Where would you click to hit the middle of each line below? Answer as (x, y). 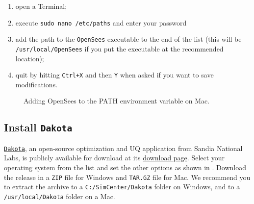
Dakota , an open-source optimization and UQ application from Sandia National (123, 148)
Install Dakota (38, 127)
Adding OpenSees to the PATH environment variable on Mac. (117, 101)
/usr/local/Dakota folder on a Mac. (60, 196)
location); (30, 58)
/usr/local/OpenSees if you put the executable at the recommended (119, 48)
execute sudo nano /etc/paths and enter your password (101, 22)
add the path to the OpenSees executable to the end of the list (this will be (128, 39)
